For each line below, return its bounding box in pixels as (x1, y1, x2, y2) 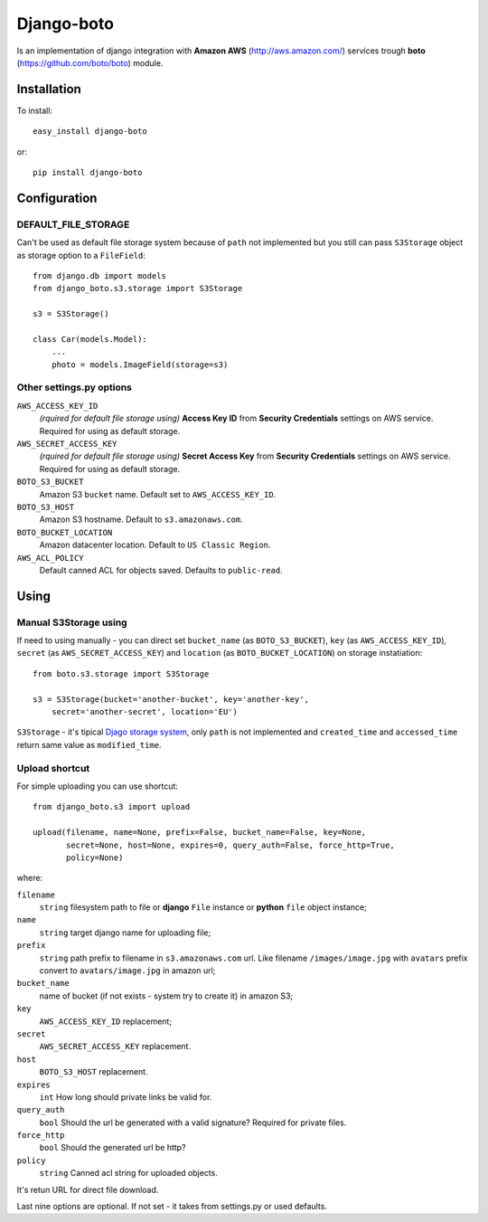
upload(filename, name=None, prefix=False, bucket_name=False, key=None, (33, 828, 367, 838)
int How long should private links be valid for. (39, 1091, 212, 1103)
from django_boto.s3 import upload (33, 801, 191, 812)
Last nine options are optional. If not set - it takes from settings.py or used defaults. (16, 1201, 327, 1212)
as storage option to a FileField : (16, 250, 146, 261)
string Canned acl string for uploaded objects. (39, 1168, 219, 1179)
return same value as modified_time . (16, 739, 162, 750)
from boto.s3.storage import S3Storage (33, 668, 210, 678)
